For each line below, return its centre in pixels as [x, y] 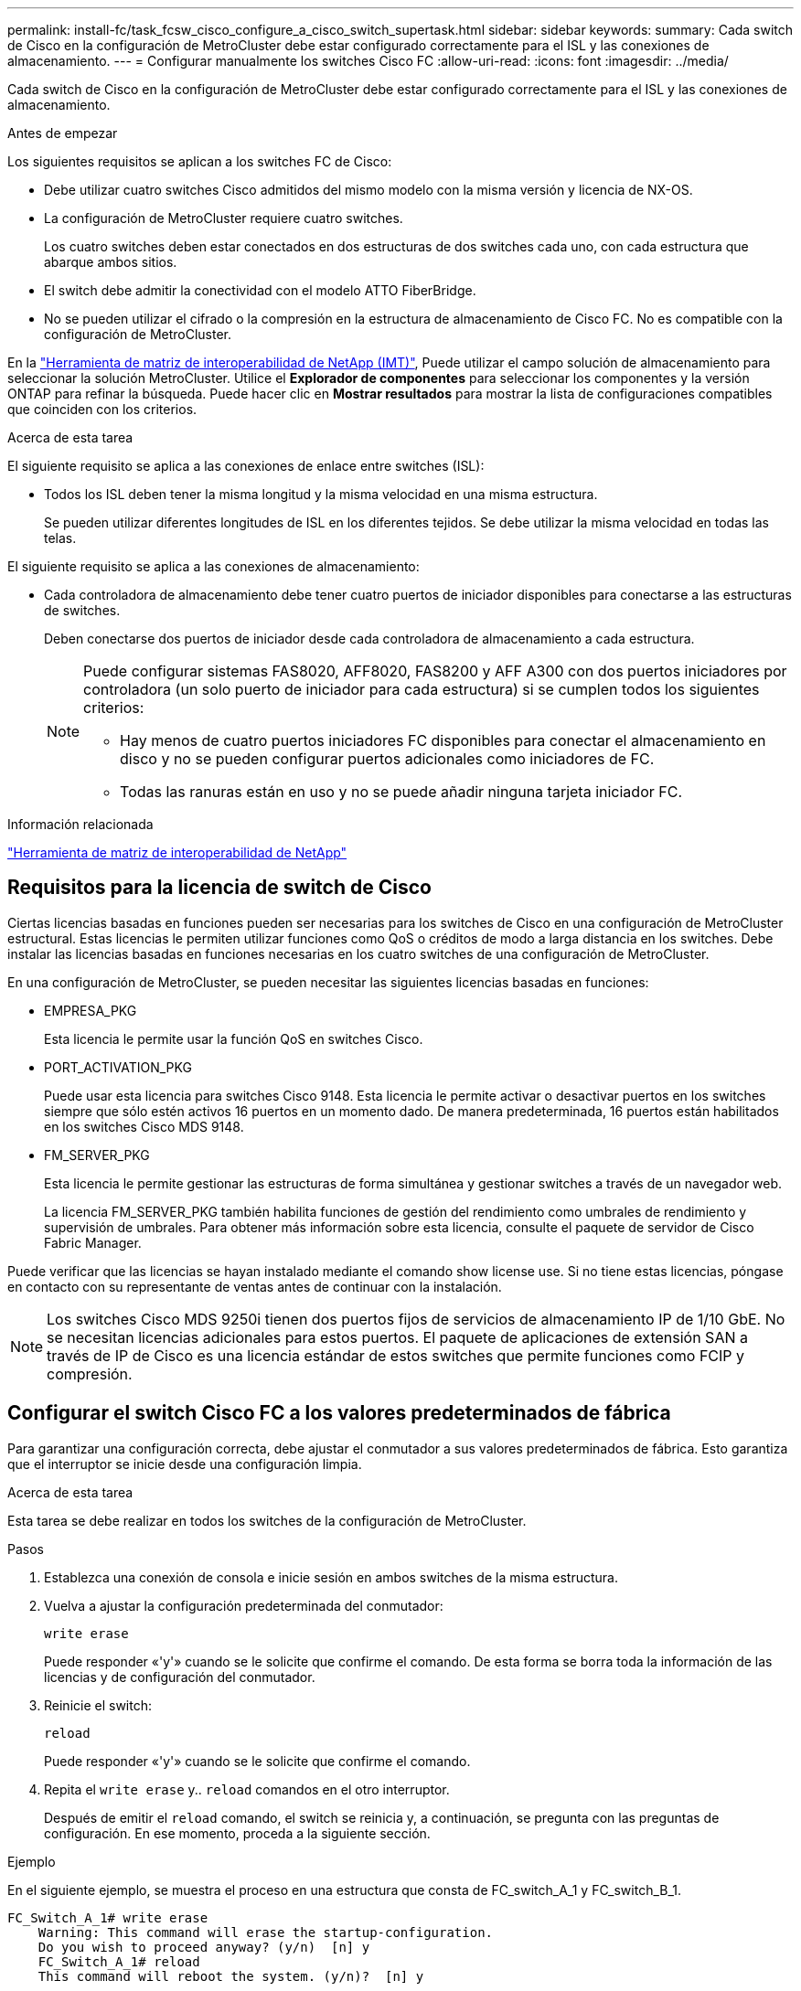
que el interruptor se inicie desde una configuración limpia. [185, 1464]
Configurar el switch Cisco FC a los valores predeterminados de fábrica [339, 1413]
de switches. [82, 610]
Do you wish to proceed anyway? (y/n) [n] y [204, 1947]
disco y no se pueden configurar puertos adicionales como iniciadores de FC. [387, 759]
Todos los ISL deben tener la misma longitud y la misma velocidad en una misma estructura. [321, 494]
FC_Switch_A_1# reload [119, 1961]
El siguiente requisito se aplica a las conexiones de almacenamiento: [214, 566]
